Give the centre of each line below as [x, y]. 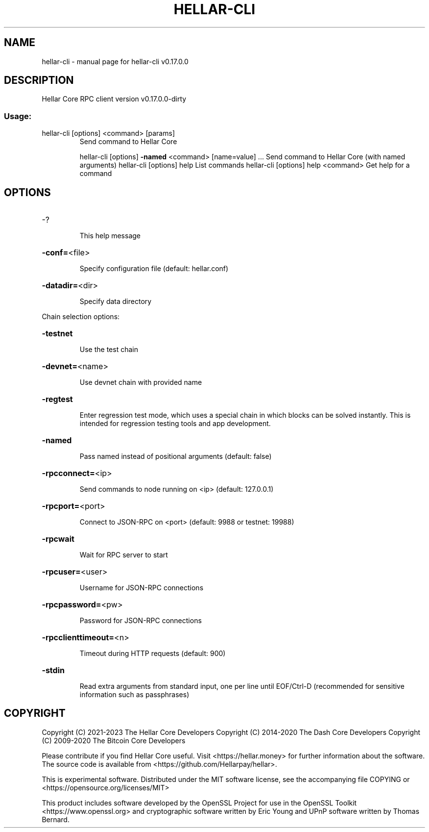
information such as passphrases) [134, 695]
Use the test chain [109, 350]
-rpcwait [58, 539]
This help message [110, 236]
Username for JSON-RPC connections [142, 588]
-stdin [53, 670]
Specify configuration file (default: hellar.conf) [154, 269]
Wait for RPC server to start [124, 555]
